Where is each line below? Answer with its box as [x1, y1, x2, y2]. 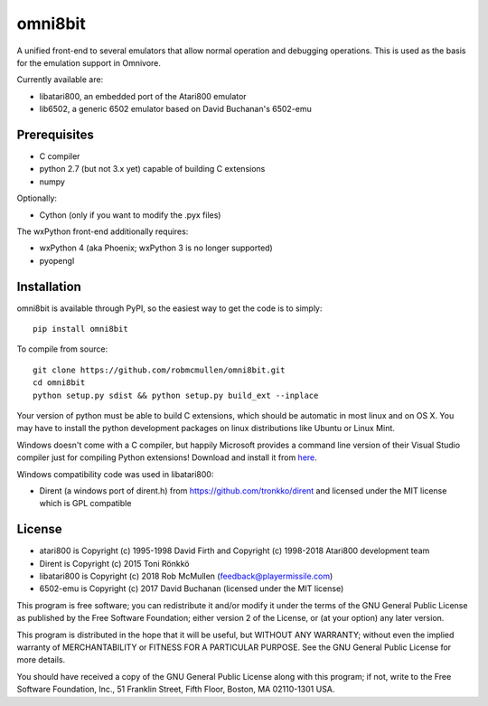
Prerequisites [16, 127, 94, 142]
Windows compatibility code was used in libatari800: [16, 468, 214, 479]
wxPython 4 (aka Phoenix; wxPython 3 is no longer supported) [39, 242, 273, 253]
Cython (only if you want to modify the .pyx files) [39, 209, 221, 221]
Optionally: [16, 193, 58, 203]
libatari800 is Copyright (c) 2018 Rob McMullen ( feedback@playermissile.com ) [39, 570, 333, 582]
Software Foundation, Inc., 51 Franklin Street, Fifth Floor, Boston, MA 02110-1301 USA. [16, 683, 335, 695]
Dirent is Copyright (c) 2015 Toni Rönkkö [39, 558, 190, 569]
